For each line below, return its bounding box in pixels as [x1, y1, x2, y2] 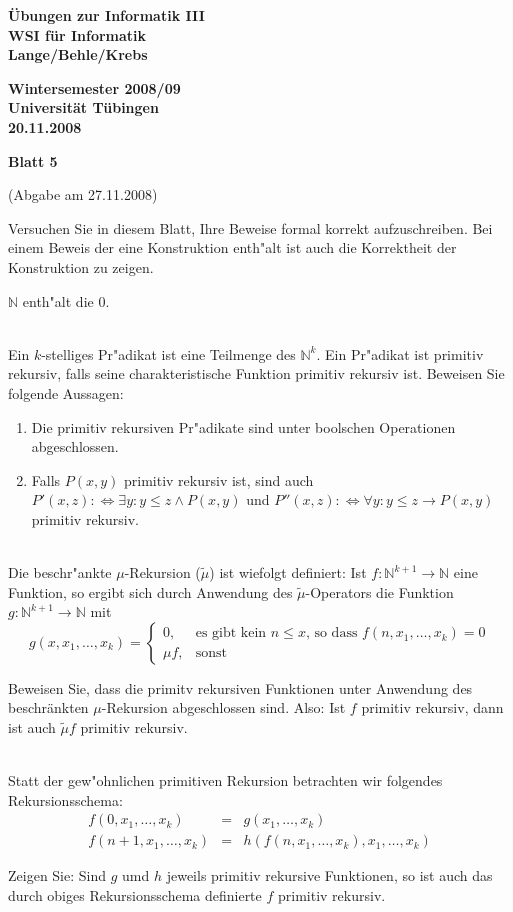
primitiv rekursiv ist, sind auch [124, 469, 314, 490]
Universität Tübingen [8, 97, 159, 118]
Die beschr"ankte [8, 562, 112, 583]
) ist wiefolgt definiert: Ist [209, 562, 367, 583]
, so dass [305, 626, 358, 641]
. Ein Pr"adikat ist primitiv [316, 343, 484, 364]
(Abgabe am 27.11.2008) [8, 184, 158, 205]
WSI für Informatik [8, 24, 147, 45]
